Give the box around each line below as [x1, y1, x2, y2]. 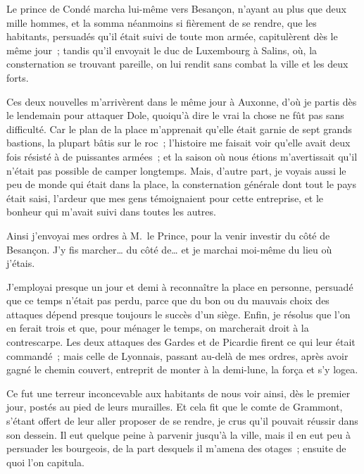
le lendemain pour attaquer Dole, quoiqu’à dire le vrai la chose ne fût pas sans [6, 108, 344, 123]
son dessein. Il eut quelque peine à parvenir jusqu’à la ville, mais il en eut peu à [6, 427, 351, 442]
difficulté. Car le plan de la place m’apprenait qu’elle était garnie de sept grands [6, 121, 352, 136]
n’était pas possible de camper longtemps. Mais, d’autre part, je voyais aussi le [6, 163, 346, 177]
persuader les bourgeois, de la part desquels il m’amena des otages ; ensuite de [6, 441, 346, 456]
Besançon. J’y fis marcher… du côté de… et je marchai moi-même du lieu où [6, 242, 332, 256]
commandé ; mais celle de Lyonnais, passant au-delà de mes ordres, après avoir [6, 348, 349, 363]
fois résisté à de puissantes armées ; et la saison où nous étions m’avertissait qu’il [6, 149, 358, 163]
